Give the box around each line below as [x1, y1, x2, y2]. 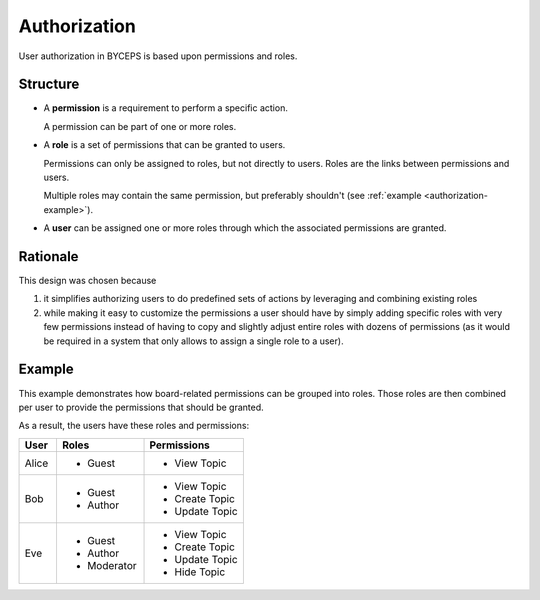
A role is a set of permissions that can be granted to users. [43, 139, 286, 151]
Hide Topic [174, 565, 226, 579]
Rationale [18, 248, 79, 265]
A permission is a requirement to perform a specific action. [43, 102, 289, 114]
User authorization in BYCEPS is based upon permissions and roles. [18, 50, 298, 62]
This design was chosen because [18, 275, 157, 287]
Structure [18, 76, 80, 93]
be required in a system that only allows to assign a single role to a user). [43, 335, 344, 347]
